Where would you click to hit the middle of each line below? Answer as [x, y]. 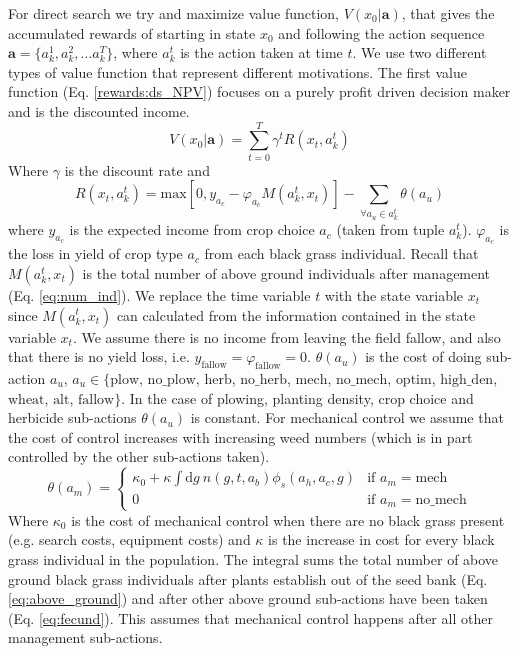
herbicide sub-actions [72, 417]
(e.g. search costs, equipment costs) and [129, 539]
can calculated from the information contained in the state [296, 314]
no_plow [171, 379]
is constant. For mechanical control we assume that [347, 417]
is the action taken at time [261, 52]
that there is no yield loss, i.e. [99, 356]
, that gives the [448, 13]
